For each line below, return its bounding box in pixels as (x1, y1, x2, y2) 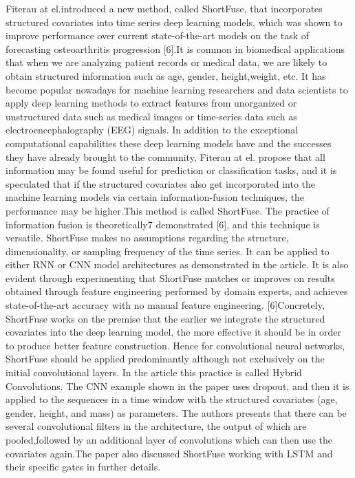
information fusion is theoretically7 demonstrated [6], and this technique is (6, 217, 320, 231)
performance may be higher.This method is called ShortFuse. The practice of (6, 203, 330, 217)
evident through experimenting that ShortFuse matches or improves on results (6, 270, 335, 285)
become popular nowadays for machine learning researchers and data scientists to (6, 82, 348, 96)
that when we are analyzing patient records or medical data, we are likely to (6, 55, 327, 69)
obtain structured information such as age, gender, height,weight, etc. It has (6, 68, 326, 83)
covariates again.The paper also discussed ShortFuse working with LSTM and (6, 446, 333, 460)
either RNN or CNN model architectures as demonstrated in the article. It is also (6, 257, 349, 272)
